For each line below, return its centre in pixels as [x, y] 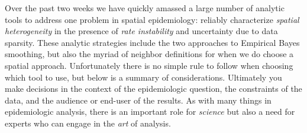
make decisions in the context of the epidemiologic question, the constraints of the [153, 89]
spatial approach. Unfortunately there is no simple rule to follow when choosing [149, 65]
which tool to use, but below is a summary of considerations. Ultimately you [143, 77]
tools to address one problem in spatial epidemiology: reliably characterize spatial [152, 19]
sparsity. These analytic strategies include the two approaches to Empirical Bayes [152, 42]
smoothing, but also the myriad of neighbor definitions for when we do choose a [149, 54]
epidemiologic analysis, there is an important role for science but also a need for [150, 112]
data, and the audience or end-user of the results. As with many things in [138, 100]
